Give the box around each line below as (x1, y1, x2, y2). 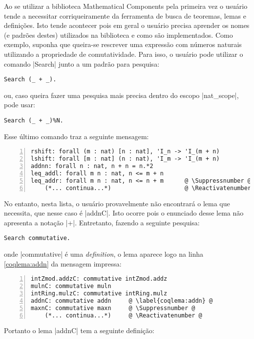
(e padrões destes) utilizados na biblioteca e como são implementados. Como (4, 29, 233, 40)
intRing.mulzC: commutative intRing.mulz (31, 290, 168, 297)
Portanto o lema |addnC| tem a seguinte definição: (4, 325, 154, 336)
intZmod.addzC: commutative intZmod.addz (31, 275, 168, 283)
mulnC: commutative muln (31, 283, 111, 290)
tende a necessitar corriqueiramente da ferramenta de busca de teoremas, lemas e (4, 10, 247, 21)
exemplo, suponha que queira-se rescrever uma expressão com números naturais (4, 39, 242, 49)
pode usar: (4, 99, 35, 110)
